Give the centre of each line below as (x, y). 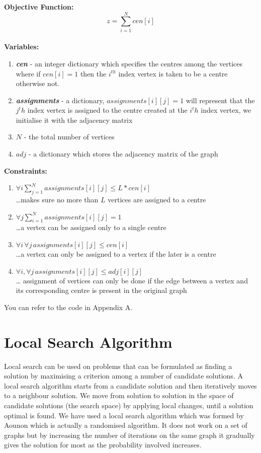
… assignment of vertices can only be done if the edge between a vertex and (132, 280)
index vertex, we (226, 110)
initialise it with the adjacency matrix (74, 120)
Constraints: (26, 170)
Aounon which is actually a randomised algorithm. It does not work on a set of (126, 425)
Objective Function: (39, 7)
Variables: (22, 47)
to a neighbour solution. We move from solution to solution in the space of (119, 395)
